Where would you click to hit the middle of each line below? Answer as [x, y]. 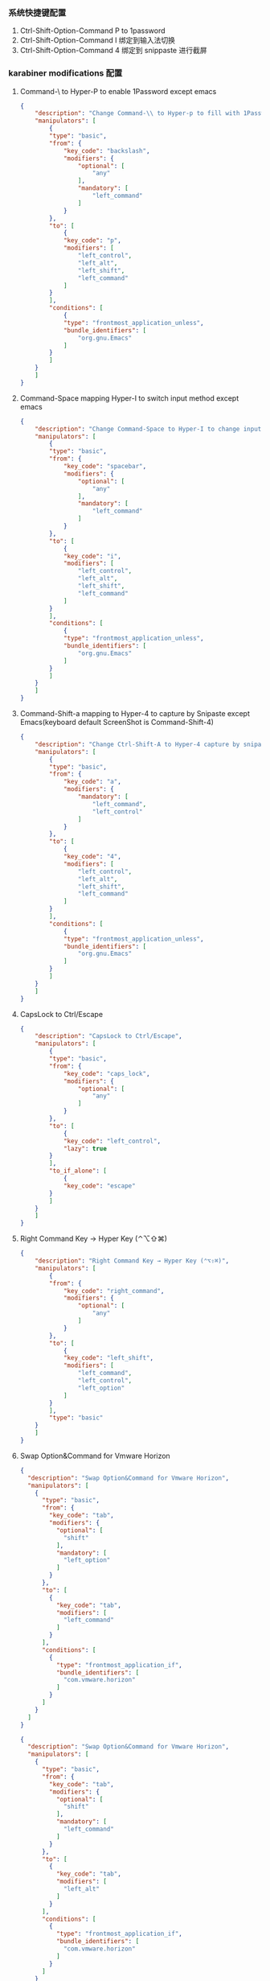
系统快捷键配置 [37, 12]
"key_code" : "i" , [92, 556]
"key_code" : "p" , [92, 241]
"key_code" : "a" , [92, 782]
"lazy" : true [85, 1148]
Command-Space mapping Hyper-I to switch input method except [129, 398]
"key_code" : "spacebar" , [105, 467]
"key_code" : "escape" [99, 1186]
